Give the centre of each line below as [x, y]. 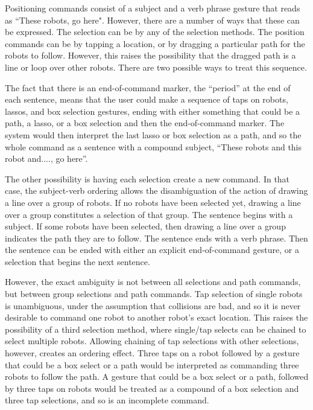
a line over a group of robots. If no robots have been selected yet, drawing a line [153, 202]
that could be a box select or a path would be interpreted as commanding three [152, 364]
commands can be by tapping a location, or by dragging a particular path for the [155, 43]
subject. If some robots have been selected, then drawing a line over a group [145, 226]
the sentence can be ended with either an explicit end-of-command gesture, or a [152, 250]
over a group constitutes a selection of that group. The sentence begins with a [149, 214]
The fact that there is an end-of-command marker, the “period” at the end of [148, 87]
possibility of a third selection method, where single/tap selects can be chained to [156, 329]
